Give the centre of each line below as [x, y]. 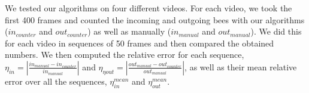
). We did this [276, 31]
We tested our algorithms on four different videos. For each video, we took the [149, 8]
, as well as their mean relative [241, 66]
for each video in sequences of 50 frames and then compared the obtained [140, 43]
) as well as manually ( [129, 31]
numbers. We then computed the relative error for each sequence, [125, 55]
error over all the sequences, [56, 81]
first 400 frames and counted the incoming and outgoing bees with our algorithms [155, 19]
